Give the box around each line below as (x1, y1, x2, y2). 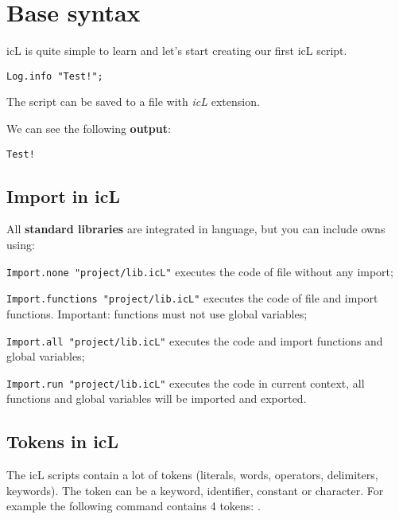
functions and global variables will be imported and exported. (6, 390, 307, 407)
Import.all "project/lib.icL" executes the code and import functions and (6, 332, 383, 349)
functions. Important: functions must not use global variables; (6, 305, 308, 322)
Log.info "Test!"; (6, 70, 103, 82)
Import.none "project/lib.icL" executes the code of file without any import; (6, 263, 393, 279)
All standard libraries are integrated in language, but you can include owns (6, 220, 385, 237)
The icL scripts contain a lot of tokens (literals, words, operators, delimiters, (6, 466, 378, 483)
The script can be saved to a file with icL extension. (6, 93, 260, 110)
